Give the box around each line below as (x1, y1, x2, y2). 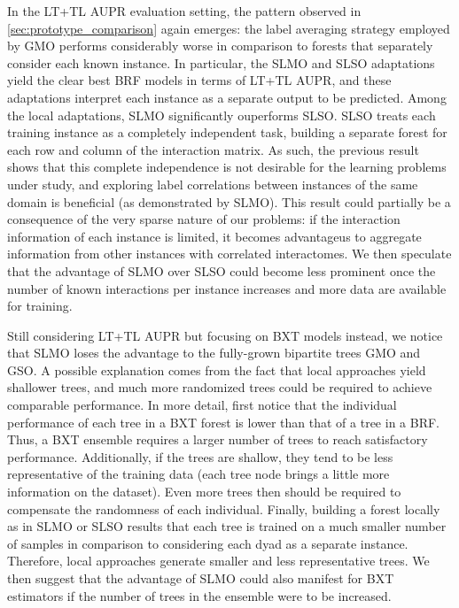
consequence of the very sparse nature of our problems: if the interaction (7, 210, 401, 228)
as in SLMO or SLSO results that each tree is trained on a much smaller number (7, 517, 447, 535)
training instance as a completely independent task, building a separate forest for (7, 123, 447, 142)
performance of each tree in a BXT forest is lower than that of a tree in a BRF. (7, 412, 440, 431)
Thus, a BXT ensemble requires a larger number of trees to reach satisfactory (7, 430, 428, 449)
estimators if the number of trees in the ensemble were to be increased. (7, 586, 392, 604)
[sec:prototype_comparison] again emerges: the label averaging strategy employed (7, 19, 450, 37)
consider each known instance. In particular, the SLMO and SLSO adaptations (7, 53, 435, 72)
